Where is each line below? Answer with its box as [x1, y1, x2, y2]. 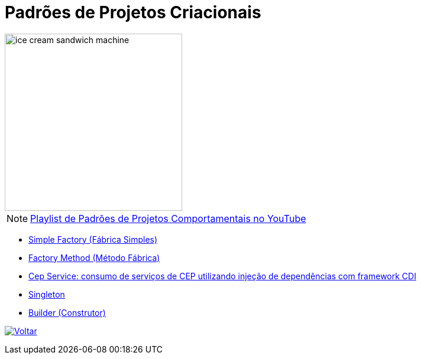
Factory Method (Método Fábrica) [28, 252, 160, 263]
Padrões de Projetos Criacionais [5, 2, 261, 22]
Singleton [28, 289, 65, 299]
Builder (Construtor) [28, 307, 106, 318]
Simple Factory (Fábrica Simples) [28, 234, 158, 244]
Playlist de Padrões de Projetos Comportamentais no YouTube [30, 212, 306, 224]
